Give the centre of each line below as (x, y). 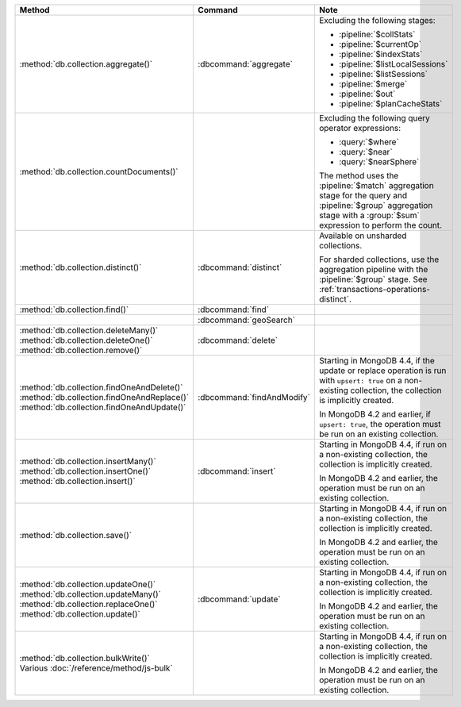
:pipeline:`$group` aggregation (376, 205)
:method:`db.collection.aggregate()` (86, 64)
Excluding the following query (374, 118)
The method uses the (359, 176)
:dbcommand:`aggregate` (246, 64)
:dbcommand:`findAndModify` (254, 397)
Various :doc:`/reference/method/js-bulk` (96, 668)
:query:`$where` (369, 142)
